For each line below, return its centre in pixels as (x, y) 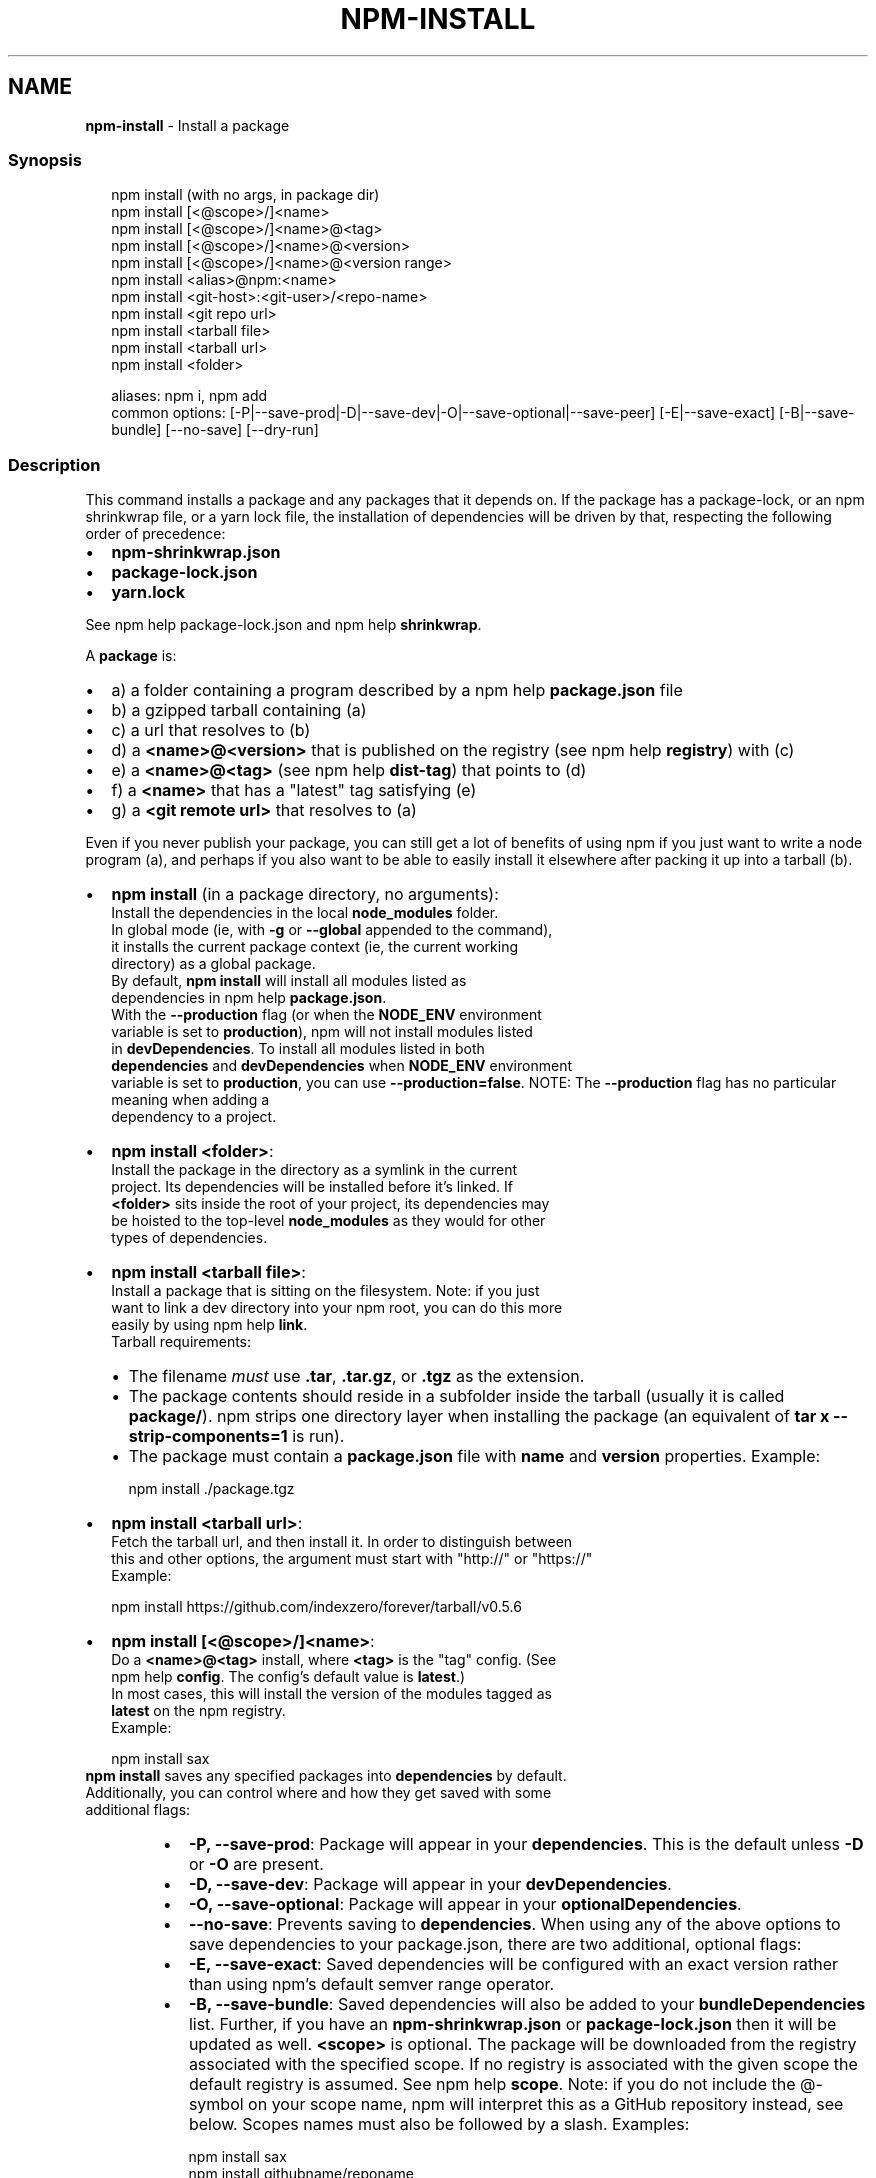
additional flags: (138, 1810)
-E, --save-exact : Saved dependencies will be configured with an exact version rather (513, 1964)
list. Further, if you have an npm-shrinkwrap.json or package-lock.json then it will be (512, 2024)
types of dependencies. (189, 1238)
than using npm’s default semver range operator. (371, 1984)
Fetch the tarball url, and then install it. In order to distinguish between (342, 1542)
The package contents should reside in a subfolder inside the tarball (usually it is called (456, 1396)
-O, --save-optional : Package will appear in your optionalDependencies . (465, 1904)
